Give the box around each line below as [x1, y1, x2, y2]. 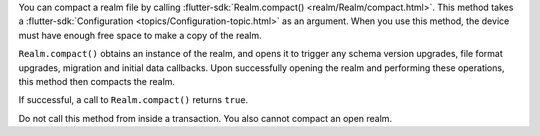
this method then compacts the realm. [18, 75, 175, 87]
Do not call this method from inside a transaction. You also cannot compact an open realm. [18, 112, 393, 124]
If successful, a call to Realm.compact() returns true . [18, 94, 249, 106]
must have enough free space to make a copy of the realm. [18, 29, 262, 41]
